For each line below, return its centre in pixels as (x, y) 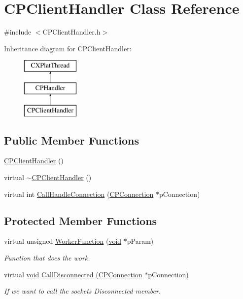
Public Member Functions (71, 140)
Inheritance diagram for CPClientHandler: (68, 48)
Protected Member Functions (81, 220)
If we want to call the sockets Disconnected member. (83, 291)
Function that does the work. (47, 258)
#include (18, 32)
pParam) (140, 241)
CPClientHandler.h (71, 32)
